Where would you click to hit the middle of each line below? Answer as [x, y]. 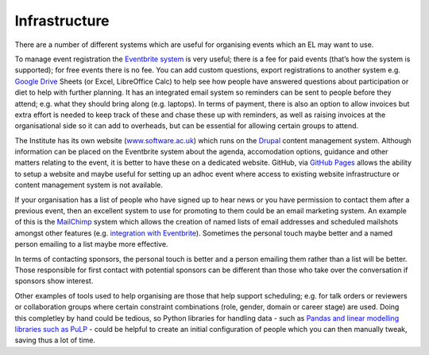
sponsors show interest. [54, 281]
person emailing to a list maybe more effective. [91, 244]
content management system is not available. [89, 185]
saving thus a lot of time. [55, 340]
